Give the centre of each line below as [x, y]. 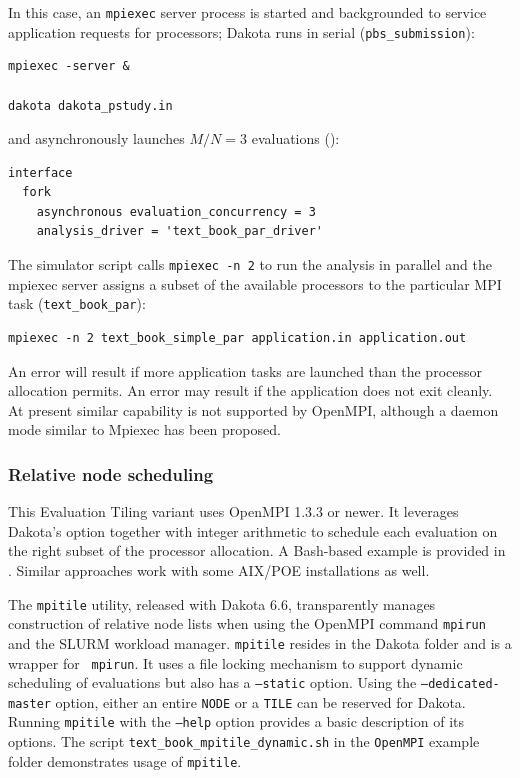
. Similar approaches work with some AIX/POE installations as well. [219, 569]
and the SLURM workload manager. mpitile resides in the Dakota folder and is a [260, 642]
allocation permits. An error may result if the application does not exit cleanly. [250, 390]
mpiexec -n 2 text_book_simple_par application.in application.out [237, 337]
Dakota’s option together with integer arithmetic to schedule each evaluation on [253, 530]
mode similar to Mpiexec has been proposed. [144, 429]
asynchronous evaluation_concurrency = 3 [176, 211]
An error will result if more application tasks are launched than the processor [245, 370]
